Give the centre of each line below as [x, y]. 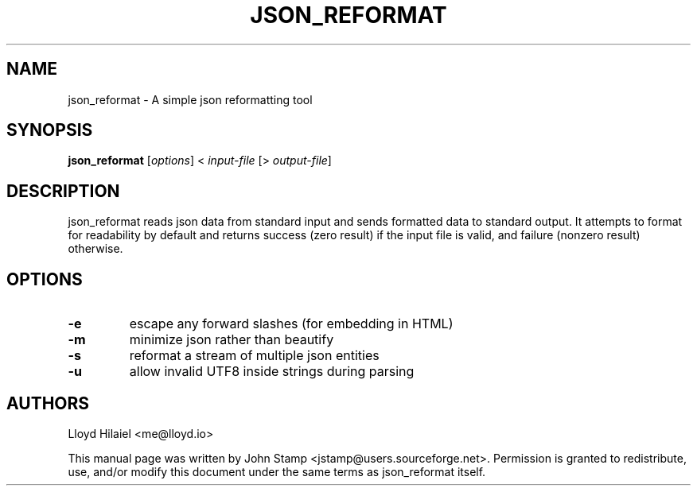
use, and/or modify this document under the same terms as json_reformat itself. [277, 471]
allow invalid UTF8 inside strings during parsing [272, 372]
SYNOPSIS [50, 130]
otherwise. [95, 249]
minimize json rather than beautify [232, 340]
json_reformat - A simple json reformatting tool [190, 99]
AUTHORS [48, 403]
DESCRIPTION [63, 191]
